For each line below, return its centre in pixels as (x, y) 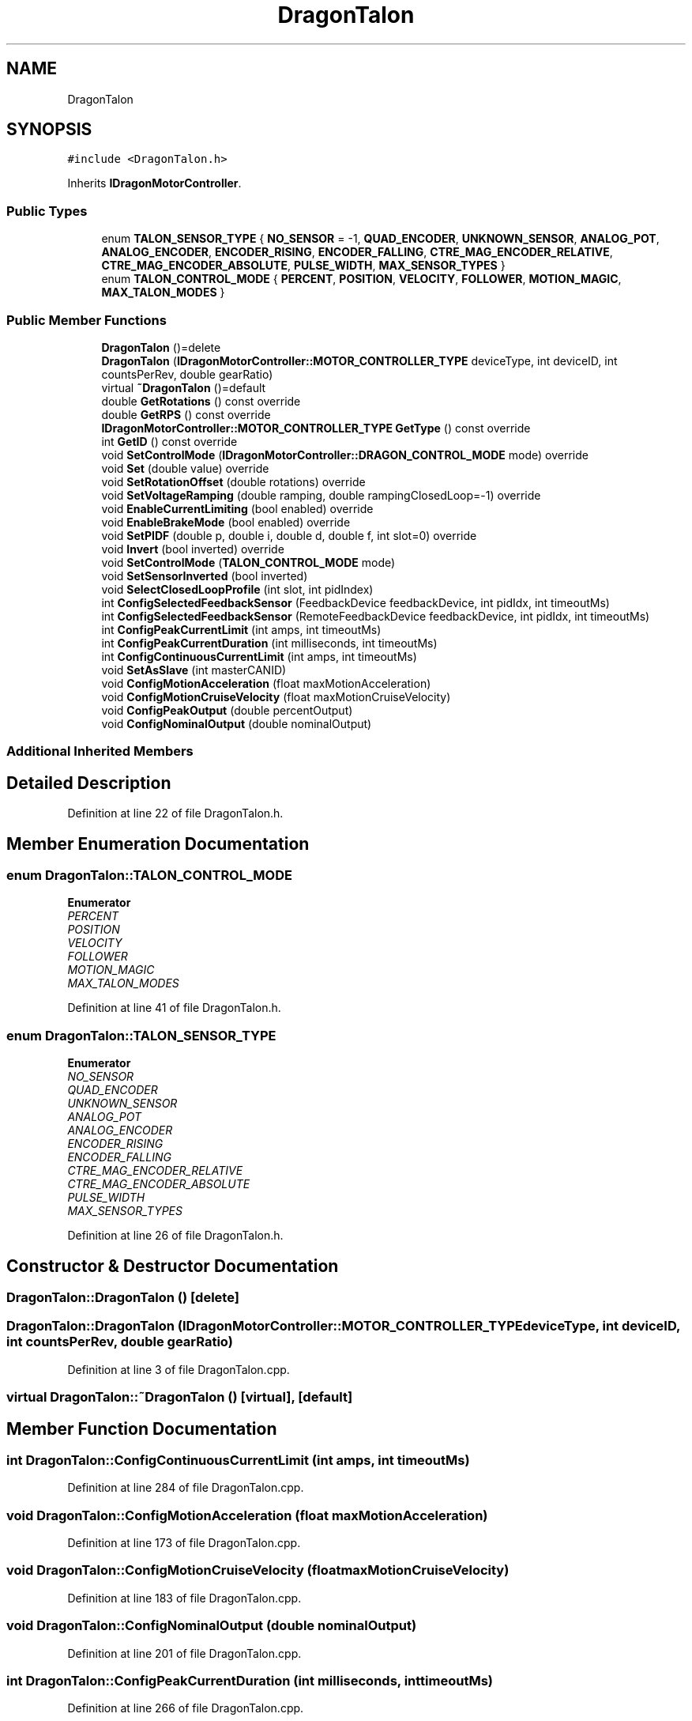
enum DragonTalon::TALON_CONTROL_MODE (149, 875)
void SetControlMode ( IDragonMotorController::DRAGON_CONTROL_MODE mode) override (345, 455)
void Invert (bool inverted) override (193, 549)
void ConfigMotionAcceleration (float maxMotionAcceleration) (266, 683)
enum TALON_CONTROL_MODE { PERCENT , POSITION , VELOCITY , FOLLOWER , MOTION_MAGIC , (361, 279)
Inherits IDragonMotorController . (154, 183)
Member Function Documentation (142, 1429)
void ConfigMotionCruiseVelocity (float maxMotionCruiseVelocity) (276, 696)
